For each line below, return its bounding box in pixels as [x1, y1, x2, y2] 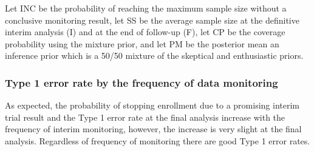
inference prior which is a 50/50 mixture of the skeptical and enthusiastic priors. [5, 49, 304, 62]
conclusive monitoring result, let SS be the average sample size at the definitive [5, 13, 299, 26]
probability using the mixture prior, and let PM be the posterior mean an [5, 37, 279, 50]
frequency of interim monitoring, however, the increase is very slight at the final [5, 122, 302, 135]
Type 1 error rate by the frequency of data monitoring [5, 75, 278, 90]
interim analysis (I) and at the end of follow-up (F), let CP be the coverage [5, 25, 285, 38]
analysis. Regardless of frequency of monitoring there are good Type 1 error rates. [5, 134, 310, 147]
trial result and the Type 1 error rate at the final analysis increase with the [5, 110, 285, 123]
